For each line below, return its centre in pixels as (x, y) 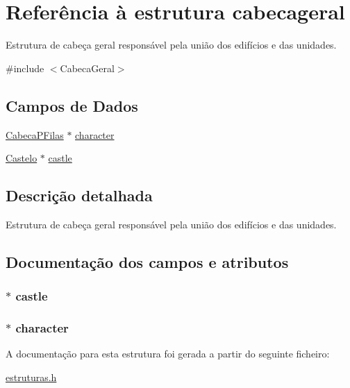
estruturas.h (31, 377)
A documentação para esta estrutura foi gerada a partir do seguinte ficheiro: (168, 354)
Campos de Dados (72, 105)
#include (25, 68)
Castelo (22, 158)
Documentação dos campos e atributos (147, 261)
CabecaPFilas (35, 134)
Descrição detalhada (79, 195)
